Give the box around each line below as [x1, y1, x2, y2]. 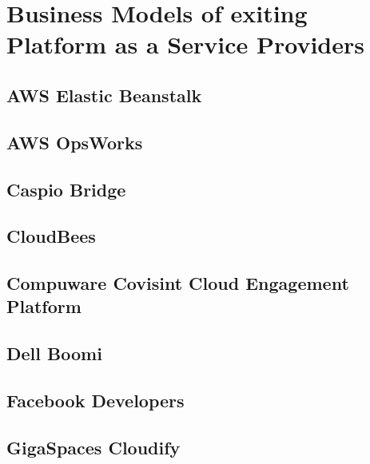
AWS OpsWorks [6, 129, 143, 154]
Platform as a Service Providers [6, 28, 365, 61]
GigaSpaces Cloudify [6, 434, 181, 459]
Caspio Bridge [6, 176, 126, 201]
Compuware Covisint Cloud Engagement [6, 271, 349, 295]
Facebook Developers [6, 388, 185, 413]
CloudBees [6, 224, 96, 248]
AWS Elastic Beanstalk [6, 82, 202, 107]
